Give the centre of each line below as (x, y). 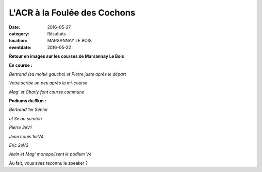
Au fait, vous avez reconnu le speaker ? (48, 163)
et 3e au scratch (25, 118)
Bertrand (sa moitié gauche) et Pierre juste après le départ (67, 74)
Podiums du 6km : (27, 101)
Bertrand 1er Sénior (28, 109)
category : (19, 33)
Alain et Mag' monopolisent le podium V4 (50, 154)
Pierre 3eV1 (20, 127)
